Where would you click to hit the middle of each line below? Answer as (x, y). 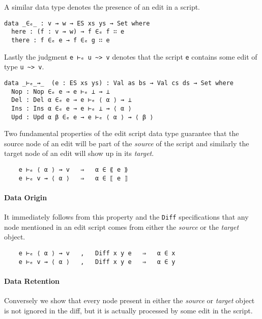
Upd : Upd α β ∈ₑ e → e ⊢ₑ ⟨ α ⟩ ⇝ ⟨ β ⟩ (82, 117)
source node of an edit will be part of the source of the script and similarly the (127, 143)
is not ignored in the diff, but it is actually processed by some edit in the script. (128, 310)
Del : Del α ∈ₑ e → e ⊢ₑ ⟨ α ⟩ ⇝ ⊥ (71, 100)
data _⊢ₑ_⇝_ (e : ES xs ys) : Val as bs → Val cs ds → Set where (119, 83)
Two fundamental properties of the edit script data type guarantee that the (122, 133)
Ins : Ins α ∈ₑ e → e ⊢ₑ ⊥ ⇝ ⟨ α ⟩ (71, 108)
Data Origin (26, 197)
